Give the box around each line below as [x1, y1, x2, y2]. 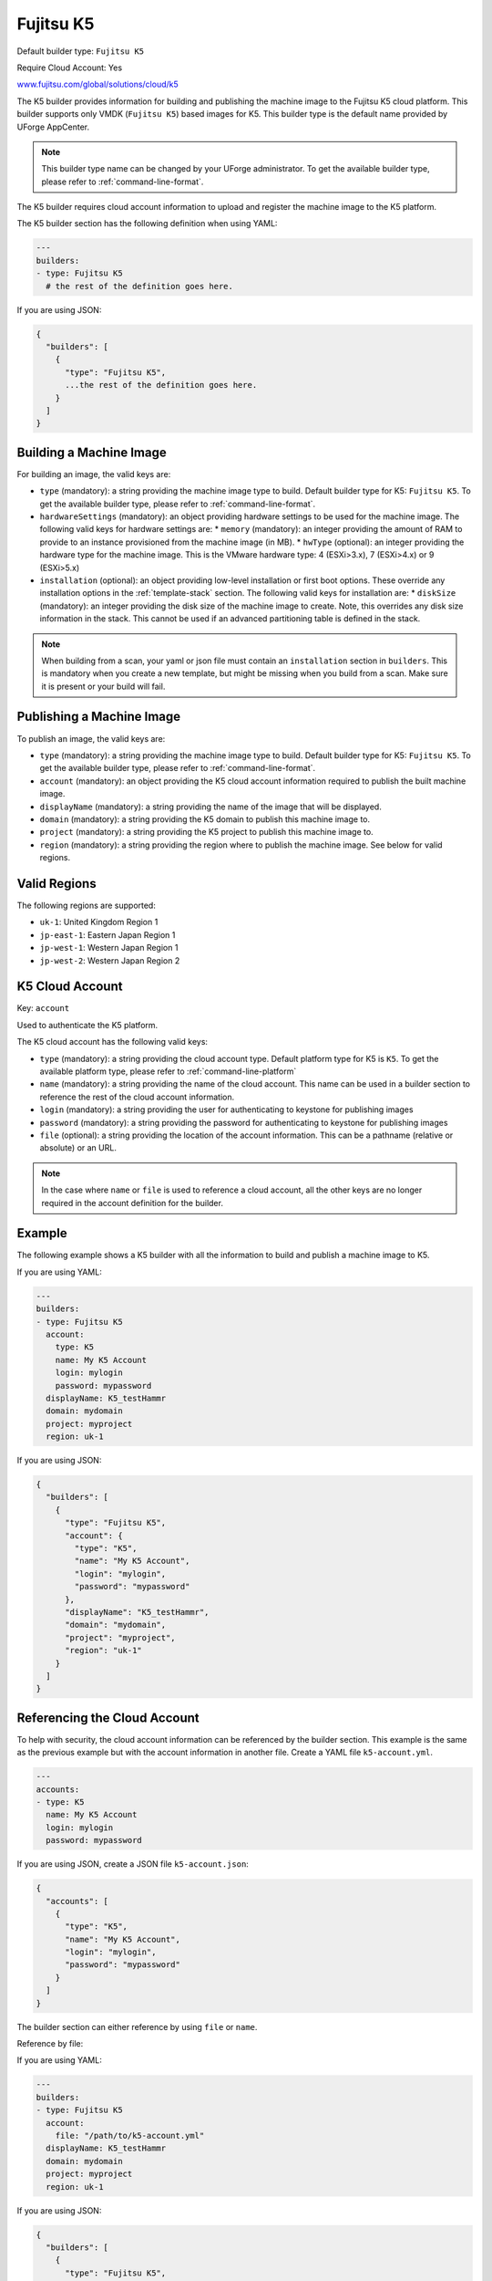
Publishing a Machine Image [16, 709, 181, 724]
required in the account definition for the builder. [41, 1197, 223, 1208]
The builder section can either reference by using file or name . [16, 2021, 258, 2032]
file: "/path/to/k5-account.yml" [55, 2130, 205, 2140]
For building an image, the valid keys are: [16, 468, 171, 479]
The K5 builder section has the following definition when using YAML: [16, 218, 278, 229]
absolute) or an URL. [39, 1142, 118, 1153]
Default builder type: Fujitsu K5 [16, 46, 145, 57]
